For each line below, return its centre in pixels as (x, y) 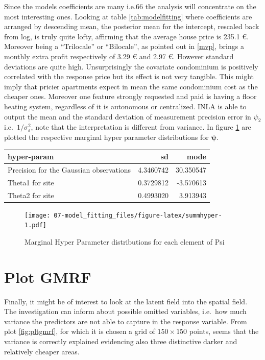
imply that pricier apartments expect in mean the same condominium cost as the (131, 86)
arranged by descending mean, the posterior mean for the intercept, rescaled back (132, 26)
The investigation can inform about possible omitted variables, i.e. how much (125, 311)
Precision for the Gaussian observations (69, 169)
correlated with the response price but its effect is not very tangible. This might (129, 76)
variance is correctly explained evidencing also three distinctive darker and (121, 341)
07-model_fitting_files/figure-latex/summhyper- (138, 215)
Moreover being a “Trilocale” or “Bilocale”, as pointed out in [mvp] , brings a (124, 46)
